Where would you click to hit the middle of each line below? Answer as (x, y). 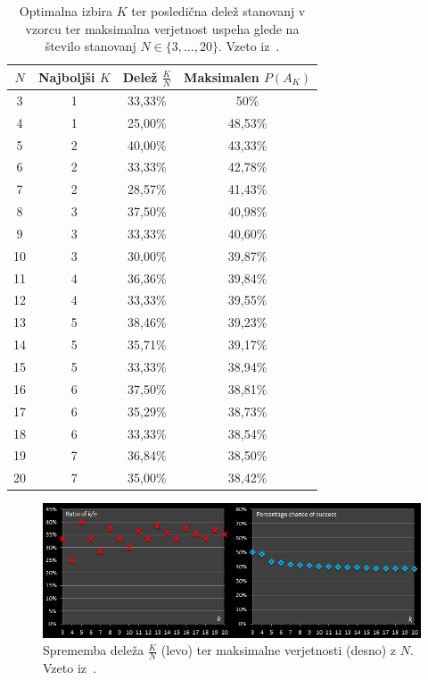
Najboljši (67, 76)
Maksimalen (222, 76)
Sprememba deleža (94, 650)
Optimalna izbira (66, 11)
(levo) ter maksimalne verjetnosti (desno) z (279, 650)
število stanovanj (91, 46)
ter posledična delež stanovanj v (218, 11)
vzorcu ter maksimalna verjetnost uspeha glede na (162, 28)
